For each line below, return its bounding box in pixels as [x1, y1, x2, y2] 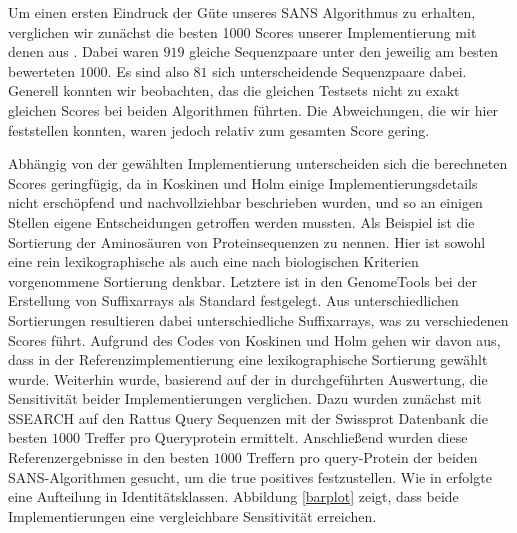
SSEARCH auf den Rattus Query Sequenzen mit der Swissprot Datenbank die [8, 407, 488, 428]
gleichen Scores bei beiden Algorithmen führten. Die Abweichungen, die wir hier [8, 99, 499, 120]
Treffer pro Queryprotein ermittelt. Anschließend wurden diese [84, 427, 468, 448]
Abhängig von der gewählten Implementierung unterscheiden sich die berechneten [8, 153, 508, 174]
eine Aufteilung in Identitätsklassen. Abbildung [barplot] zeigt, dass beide [8, 486, 459, 507]
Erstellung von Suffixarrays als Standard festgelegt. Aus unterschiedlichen [8, 290, 459, 311]
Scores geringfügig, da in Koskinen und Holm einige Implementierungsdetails [8, 172, 478, 193]
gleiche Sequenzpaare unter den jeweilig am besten [189, 41, 499, 62]
